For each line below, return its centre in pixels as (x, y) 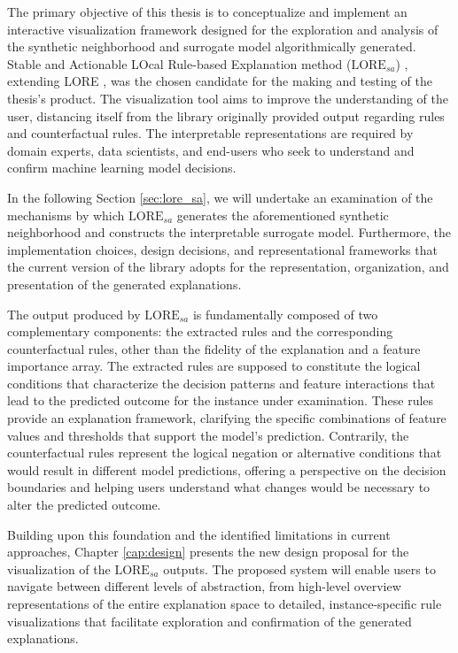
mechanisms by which (66, 215)
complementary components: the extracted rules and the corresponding (200, 331)
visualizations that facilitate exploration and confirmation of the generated (210, 621)
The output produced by (74, 314)
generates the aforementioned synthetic (283, 215)
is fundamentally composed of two (285, 314)
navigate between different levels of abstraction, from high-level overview (204, 586)
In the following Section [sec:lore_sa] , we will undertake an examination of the (220, 197)
